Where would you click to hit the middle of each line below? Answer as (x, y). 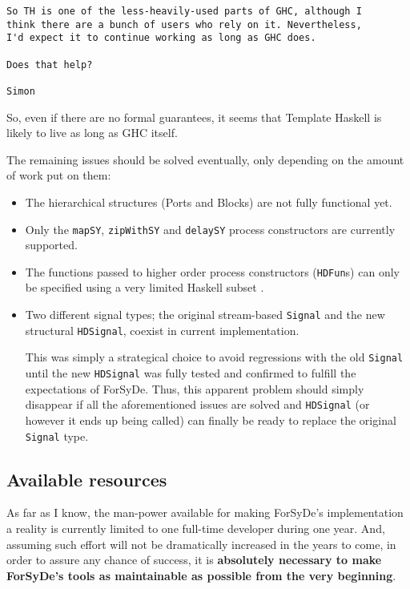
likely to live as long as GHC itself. (92, 133)
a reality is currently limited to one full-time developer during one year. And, (196, 528)
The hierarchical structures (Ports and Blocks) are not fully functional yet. (209, 202)
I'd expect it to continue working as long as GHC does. (161, 38)
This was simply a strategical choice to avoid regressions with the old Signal (214, 357)
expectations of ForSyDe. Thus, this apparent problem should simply (195, 388)
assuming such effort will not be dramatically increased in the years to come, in (201, 544)
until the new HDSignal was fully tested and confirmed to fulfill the (191, 373)
